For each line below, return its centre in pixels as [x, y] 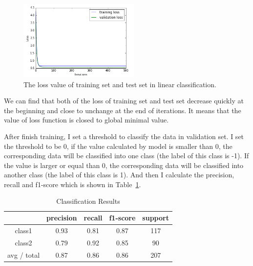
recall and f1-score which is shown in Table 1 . [73, 184]
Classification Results [88, 201]
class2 [23, 242]
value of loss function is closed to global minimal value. [86, 120]
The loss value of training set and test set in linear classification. [120, 84]
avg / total [24, 254]
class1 [23, 230]
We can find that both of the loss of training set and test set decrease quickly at [124, 101]
